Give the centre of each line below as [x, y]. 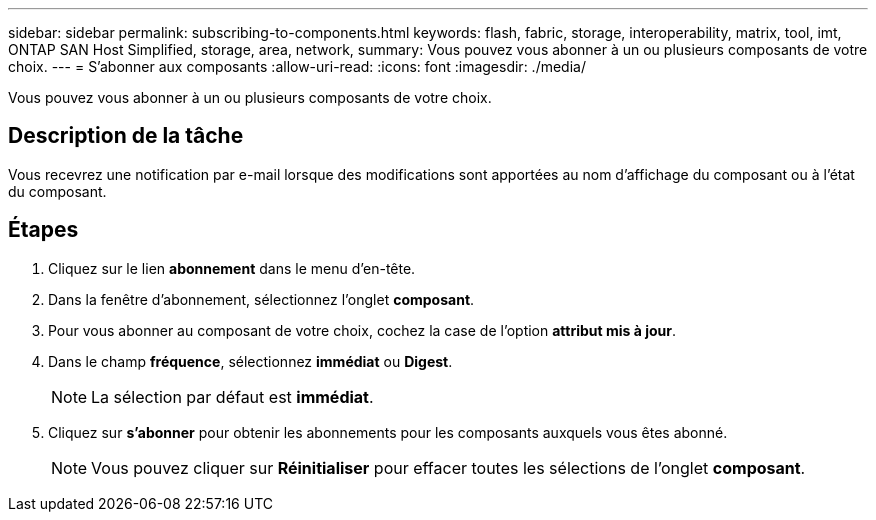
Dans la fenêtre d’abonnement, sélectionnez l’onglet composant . [261, 299]
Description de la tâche [126, 136]
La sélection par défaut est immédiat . [232, 396]
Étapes [43, 230]
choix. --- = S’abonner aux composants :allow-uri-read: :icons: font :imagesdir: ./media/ [297, 66]
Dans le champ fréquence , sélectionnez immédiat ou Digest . [250, 361]
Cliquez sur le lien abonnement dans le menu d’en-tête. [232, 268]
